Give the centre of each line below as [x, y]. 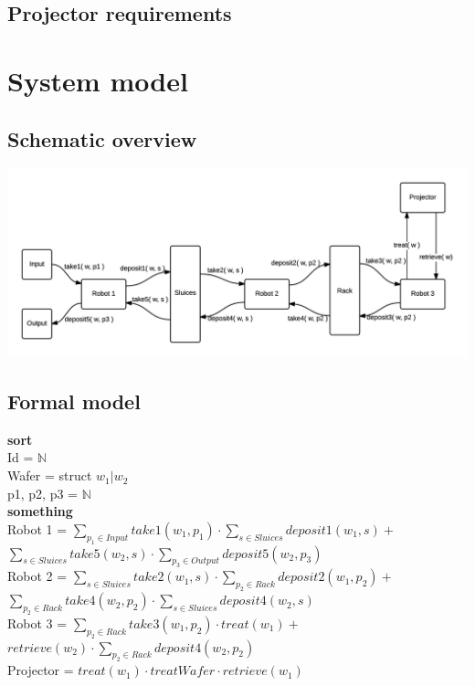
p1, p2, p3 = [43, 493]
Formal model [74, 401]
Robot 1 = [37, 528]
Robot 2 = [37, 576]
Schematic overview [102, 138]
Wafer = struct [50, 475]
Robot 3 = [37, 623]
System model [98, 80]
